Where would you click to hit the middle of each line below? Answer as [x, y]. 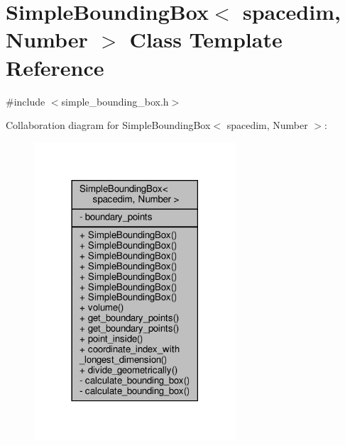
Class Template [206, 39]
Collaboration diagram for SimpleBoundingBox [108, 125]
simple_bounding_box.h [115, 101]
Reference [55, 67]
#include [26, 101]
